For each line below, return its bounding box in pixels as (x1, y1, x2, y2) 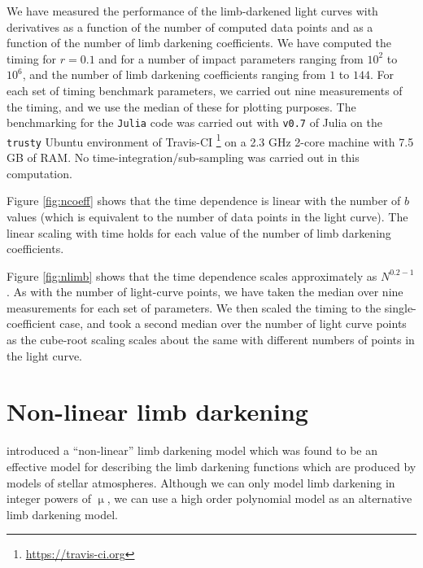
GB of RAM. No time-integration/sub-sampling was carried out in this (7, 149, 360, 166)
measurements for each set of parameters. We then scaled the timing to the (7, 299, 382, 316)
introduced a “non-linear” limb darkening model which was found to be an (7, 442, 378, 459)
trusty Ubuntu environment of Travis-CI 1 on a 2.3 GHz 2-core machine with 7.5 (7, 130, 414, 150)
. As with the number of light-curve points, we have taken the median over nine (7, 283, 403, 300)
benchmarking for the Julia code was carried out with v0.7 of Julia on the (7, 114, 382, 131)
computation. (7, 164, 72, 181)
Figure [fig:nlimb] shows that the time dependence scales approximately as (7, 267, 377, 284)
